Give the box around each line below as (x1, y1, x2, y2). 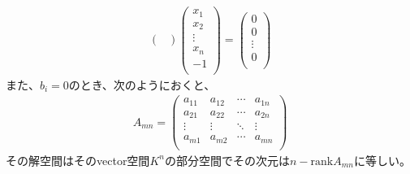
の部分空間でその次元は (164, 151, 290, 168)
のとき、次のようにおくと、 (68, 76, 216, 93)
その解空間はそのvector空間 (6, 151, 150, 168)
